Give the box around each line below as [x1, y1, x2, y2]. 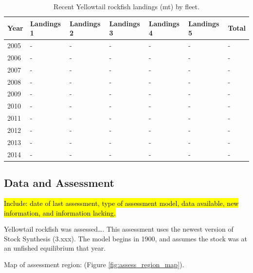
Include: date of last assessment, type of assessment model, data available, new [4, 198, 239, 208]
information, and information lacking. [4, 207, 116, 218]
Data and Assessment [4, 175, 114, 190]
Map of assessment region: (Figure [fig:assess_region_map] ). [4, 259, 184, 269]
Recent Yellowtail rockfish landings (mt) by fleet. [54, 1, 199, 11]
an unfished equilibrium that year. [4, 243, 106, 253]
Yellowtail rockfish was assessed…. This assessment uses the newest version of [4, 224, 234, 234]
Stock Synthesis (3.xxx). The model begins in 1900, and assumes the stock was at [4, 233, 247, 243]
